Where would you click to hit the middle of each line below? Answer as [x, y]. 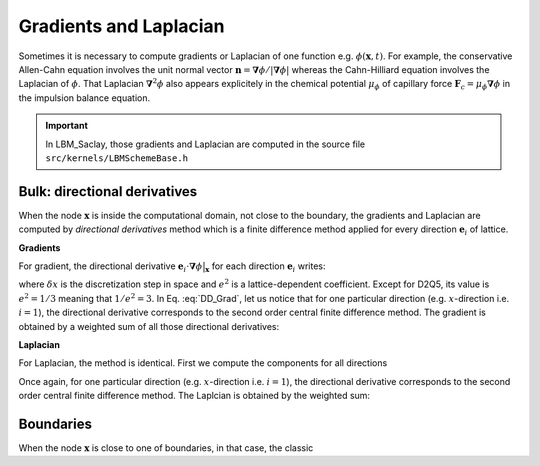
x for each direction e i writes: [265, 267]
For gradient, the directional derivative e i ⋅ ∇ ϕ [110, 267]
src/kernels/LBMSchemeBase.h [117, 158]
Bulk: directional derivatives [108, 191]
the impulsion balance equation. [84, 97]
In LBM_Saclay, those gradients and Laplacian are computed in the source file [205, 144]
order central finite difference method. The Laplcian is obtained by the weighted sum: [194, 396]
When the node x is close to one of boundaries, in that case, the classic [166, 448]
